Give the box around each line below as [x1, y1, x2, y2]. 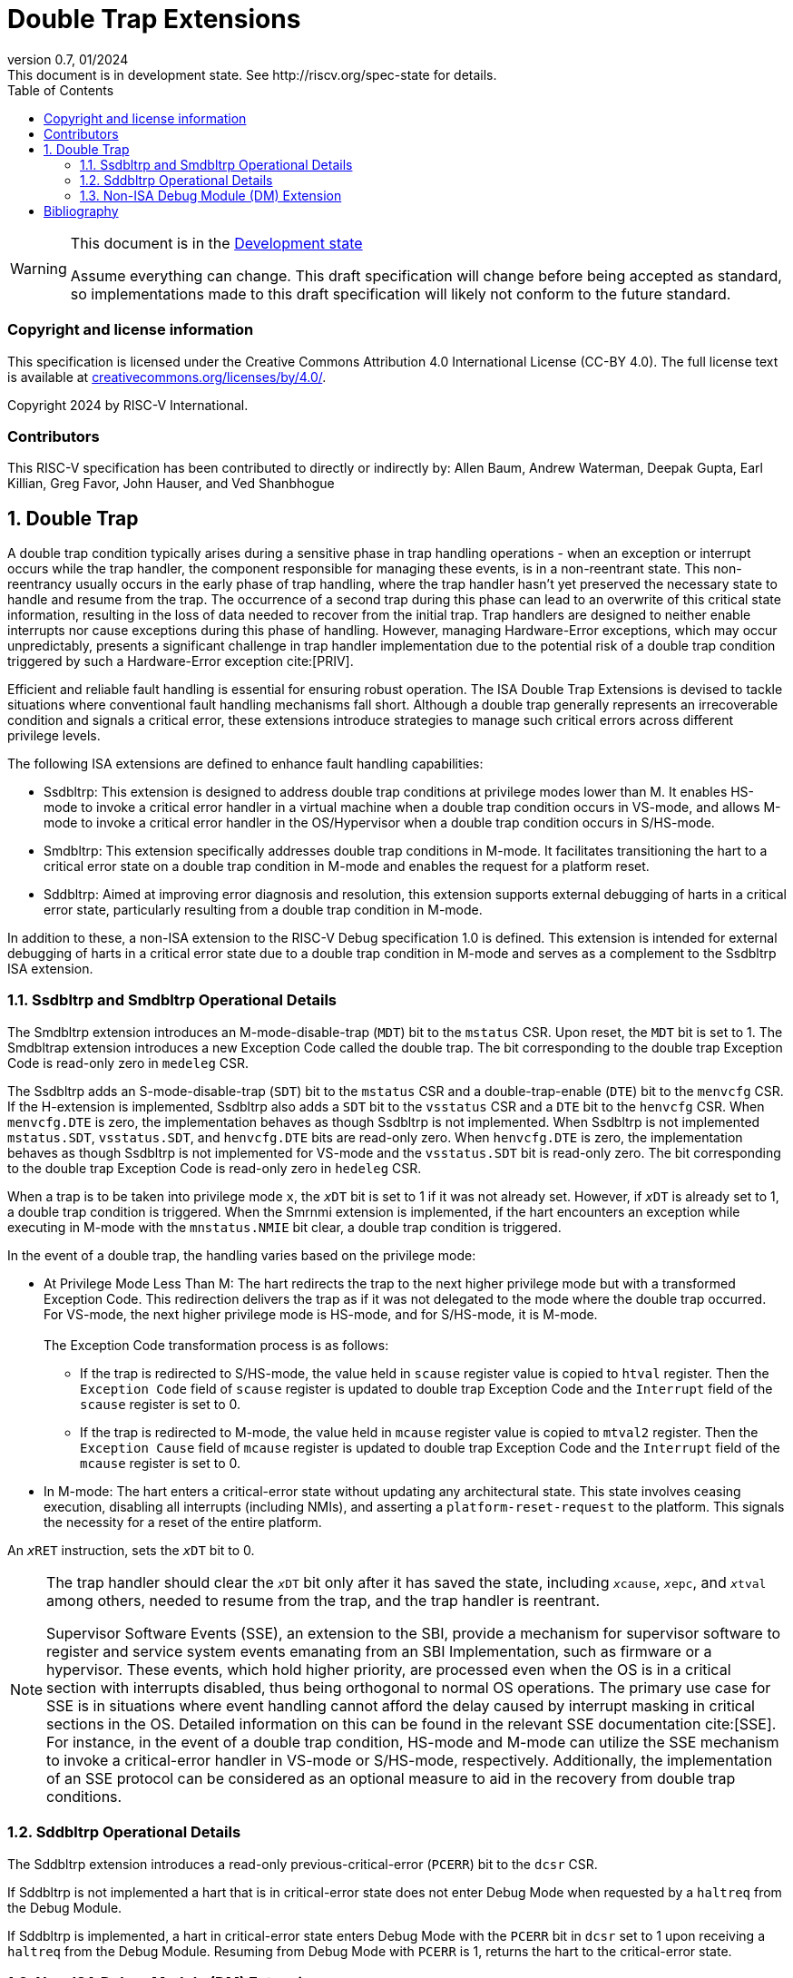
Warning [10, 259, 67, 278]
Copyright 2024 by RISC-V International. [7, 397, 249, 413]
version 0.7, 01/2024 [7, 51, 129, 67]
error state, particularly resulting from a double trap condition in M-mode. [44, 902, 483, 918]
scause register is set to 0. [80, 1395, 240, 1412]
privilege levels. [7, 728, 101, 744]
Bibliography [44, 202, 119, 219]
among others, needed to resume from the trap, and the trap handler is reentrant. [46, 1591, 601, 1610]
